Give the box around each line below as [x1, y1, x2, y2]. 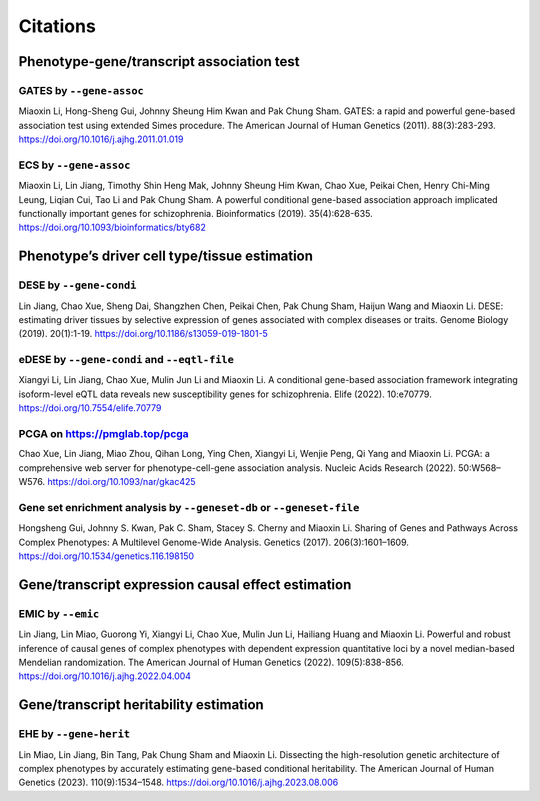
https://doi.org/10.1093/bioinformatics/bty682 [18, 221, 207, 234]
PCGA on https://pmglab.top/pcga [18, 427, 189, 441]
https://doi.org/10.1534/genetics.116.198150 [18, 550, 195, 562]
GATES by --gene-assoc [18, 83, 144, 97]
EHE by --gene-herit [18, 727, 130, 741]
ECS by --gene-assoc [18, 158, 131, 172]
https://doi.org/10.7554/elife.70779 [18, 402, 162, 414]
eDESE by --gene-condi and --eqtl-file [18, 353, 235, 367]
